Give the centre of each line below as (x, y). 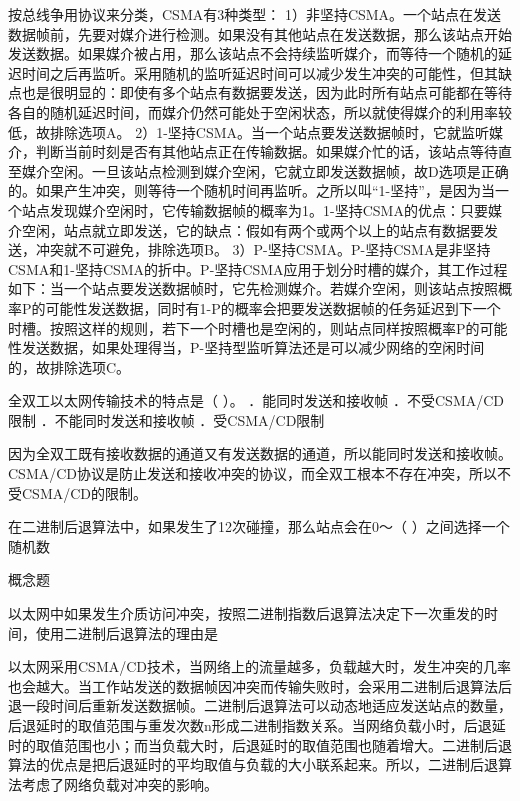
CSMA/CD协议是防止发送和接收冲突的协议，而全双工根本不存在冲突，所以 (253, 473)
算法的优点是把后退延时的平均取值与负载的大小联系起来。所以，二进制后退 (253, 764)
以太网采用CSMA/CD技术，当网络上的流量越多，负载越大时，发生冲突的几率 (260, 666)
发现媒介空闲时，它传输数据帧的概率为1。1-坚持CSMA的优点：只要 (268, 209)
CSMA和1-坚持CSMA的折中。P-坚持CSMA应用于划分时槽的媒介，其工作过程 (258, 268)
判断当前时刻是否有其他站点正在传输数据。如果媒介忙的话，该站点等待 (266, 151)
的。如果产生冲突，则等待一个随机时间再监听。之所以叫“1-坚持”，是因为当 (251, 190)
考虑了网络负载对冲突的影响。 (119, 783)
